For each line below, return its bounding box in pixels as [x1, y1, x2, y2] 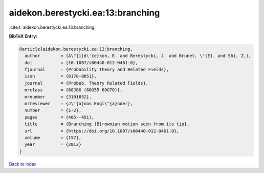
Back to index [9, 161, 37, 167]
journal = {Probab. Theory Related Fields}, [24, 80, 149, 86]
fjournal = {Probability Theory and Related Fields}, [24, 67, 169, 73]
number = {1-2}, [24, 108, 82, 113]
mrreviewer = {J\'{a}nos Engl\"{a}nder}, [24, 101, 133, 107]
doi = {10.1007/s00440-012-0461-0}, [24, 60, 138, 65]
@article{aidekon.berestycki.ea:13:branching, [19, 46, 133, 52]
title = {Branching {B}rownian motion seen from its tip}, [24, 121, 190, 127]
